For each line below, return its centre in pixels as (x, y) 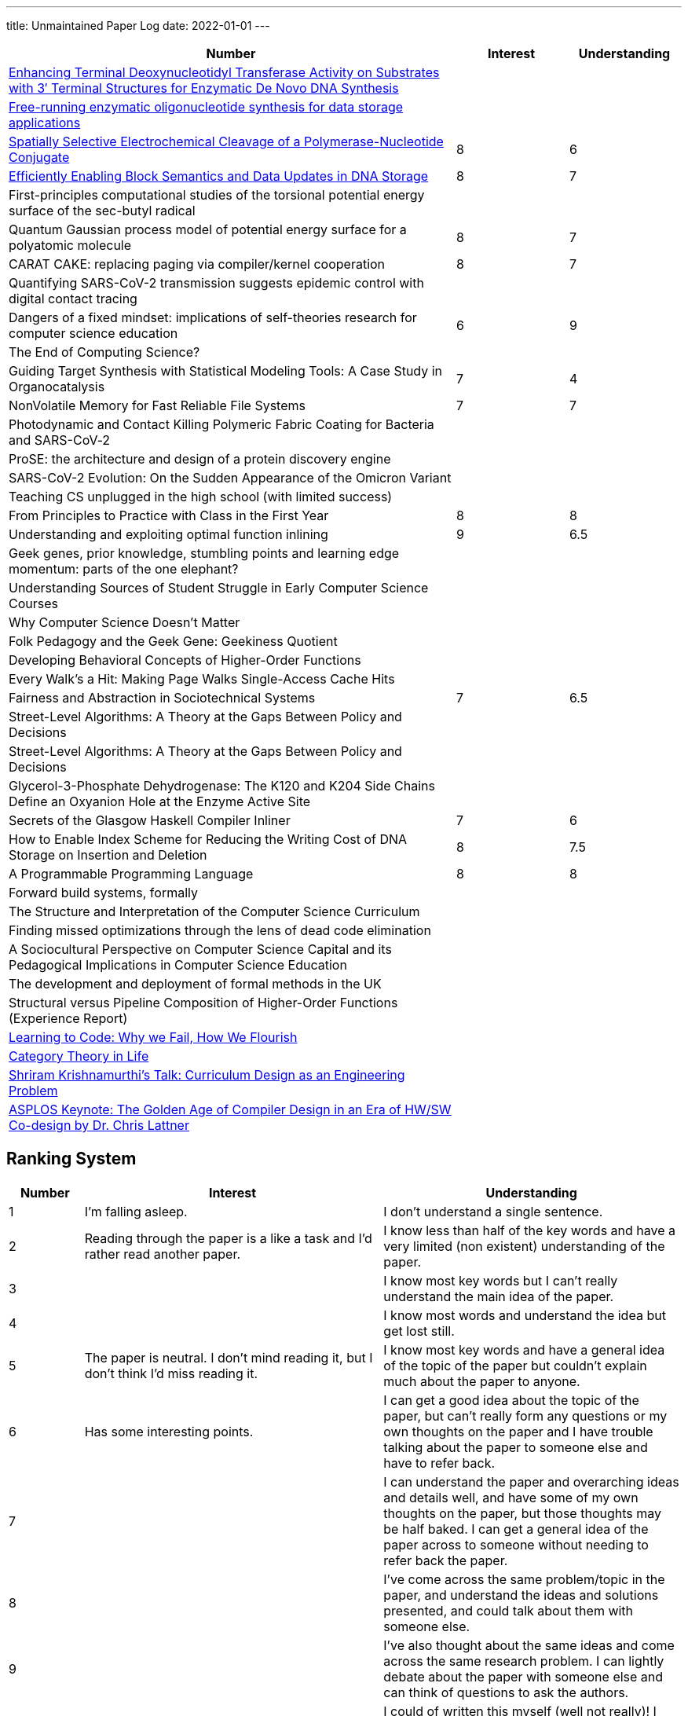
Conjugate (39, 157)
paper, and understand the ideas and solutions (521, 1595)
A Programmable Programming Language (131, 874)
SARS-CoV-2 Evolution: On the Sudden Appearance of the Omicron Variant (230, 478)
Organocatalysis (57, 387)
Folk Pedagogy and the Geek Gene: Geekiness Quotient (173, 641)
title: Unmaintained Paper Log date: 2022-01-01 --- (138, 26)
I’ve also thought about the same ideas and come (529, 1645)
